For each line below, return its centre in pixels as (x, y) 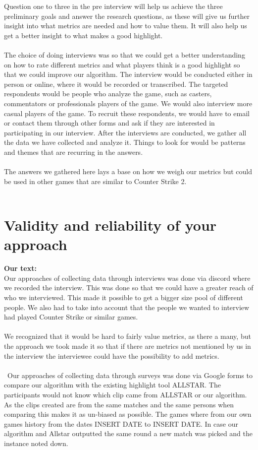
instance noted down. (36, 443)
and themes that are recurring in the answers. (74, 152)
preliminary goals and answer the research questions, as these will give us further (127, 16)
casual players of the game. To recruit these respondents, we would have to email (127, 113)
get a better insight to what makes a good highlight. (83, 35)
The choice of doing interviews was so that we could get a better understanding (125, 54)
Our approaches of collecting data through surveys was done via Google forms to (130, 375)
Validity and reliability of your (110, 225)
